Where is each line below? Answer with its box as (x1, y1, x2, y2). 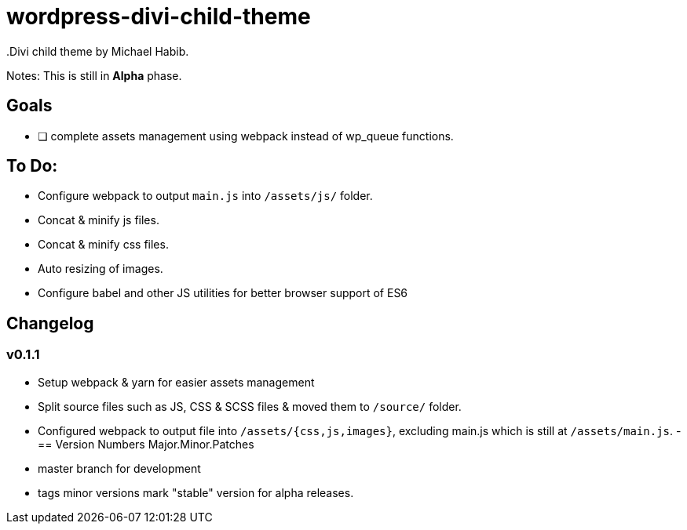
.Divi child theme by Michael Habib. (6, 44, 189, 58)
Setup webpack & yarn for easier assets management (38, 375, 315, 389)
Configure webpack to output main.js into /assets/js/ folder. (38, 189, 373, 203)
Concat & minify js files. (38, 213, 159, 227)
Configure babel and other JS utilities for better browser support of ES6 (38, 286, 408, 300)
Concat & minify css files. (38, 238, 169, 252)
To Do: (6, 156, 58, 176)
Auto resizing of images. (38, 262, 163, 276)
